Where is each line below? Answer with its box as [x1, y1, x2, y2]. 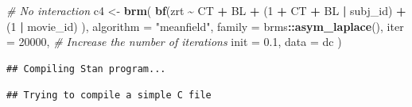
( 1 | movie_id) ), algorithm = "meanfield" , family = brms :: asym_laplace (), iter [6, 17, 404, 34]
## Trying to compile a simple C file [6, 90, 212, 101]
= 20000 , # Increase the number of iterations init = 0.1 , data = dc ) [6, 33, 342, 50]
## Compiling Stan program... [6, 63, 166, 75]
